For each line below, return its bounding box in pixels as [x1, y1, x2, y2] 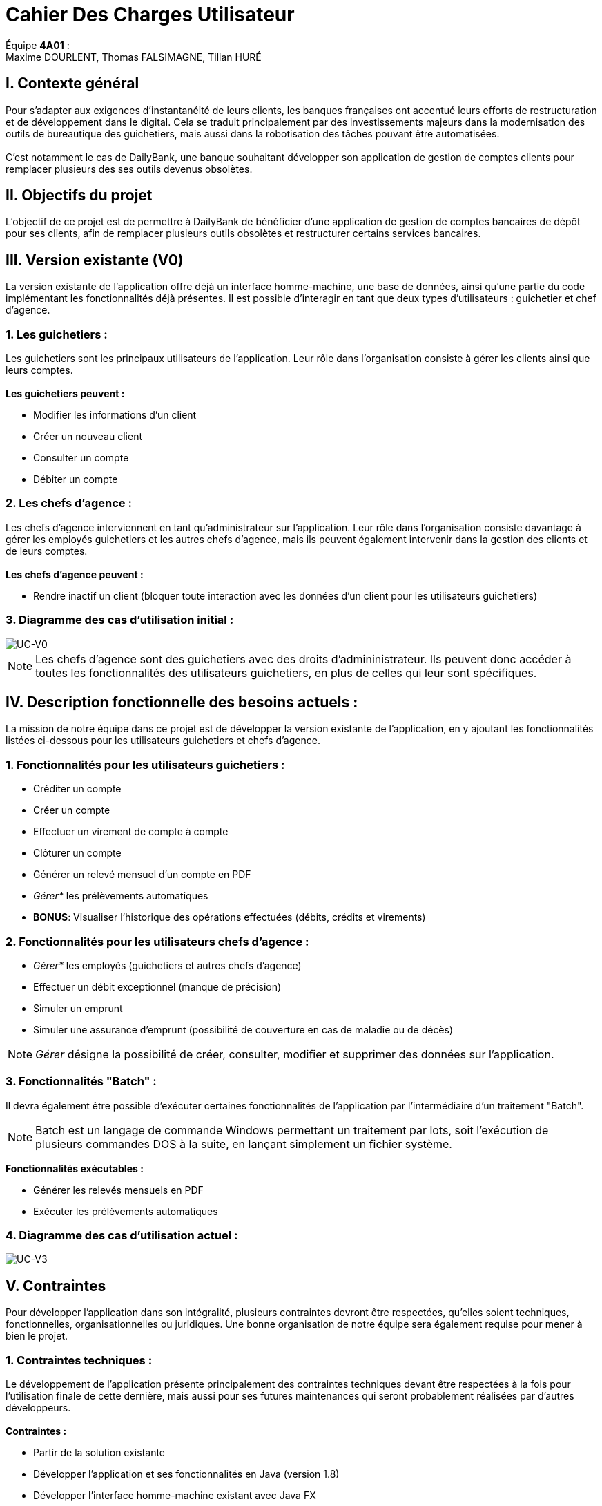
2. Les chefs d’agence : [6, 496, 132, 511]
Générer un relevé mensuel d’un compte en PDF [33, 868, 251, 881]
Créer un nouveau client [33, 430, 142, 443]
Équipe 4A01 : [6, 39, 70, 51]
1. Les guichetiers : [6, 327, 108, 341]
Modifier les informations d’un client [33, 409, 197, 421]
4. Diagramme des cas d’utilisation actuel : [6, 1228, 238, 1242]
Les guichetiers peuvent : [6, 388, 125, 400]
